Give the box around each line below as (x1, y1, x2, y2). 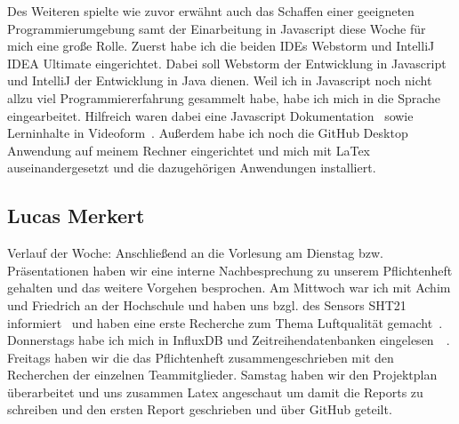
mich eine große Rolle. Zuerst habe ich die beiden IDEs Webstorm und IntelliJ (7, 36, 435, 55)
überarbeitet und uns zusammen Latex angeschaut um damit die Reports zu (7, 382, 423, 401)
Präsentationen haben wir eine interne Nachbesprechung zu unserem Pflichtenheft (7, 260, 453, 279)
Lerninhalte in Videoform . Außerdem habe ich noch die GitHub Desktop (7, 124, 408, 142)
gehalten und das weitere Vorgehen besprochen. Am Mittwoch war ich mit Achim (7, 278, 451, 297)
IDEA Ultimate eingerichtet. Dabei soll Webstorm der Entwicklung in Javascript (7, 53, 447, 72)
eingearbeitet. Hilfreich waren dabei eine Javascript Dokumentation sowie (7, 106, 414, 124)
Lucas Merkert (7, 202, 145, 229)
